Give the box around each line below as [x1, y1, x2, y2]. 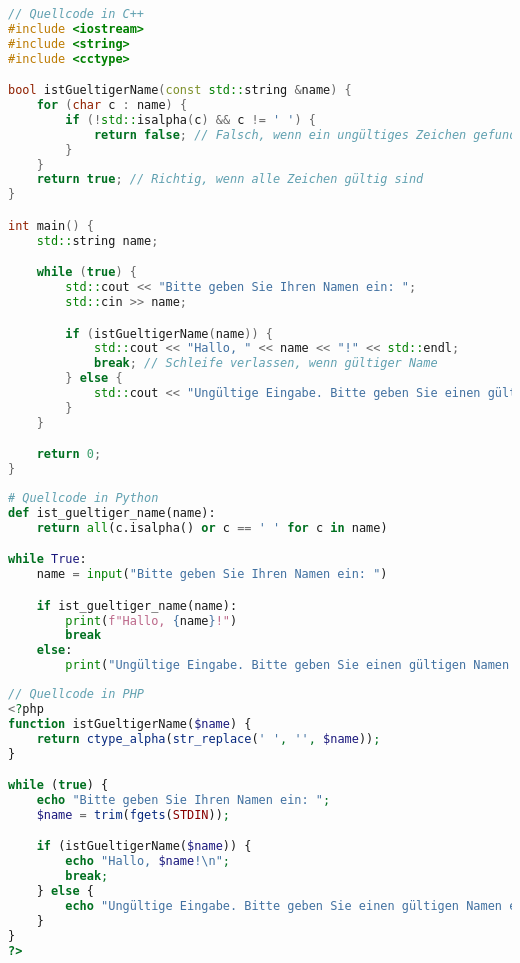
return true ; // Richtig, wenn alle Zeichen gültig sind [36, 172, 424, 187]
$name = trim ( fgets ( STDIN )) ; [36, 807, 231, 822]
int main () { [8, 218, 94, 233]
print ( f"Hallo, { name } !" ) [65, 613, 238, 628]
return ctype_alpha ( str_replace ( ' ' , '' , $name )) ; [36, 731, 381, 746]
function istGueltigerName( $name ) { [8, 716, 252, 731]
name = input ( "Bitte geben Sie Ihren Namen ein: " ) [36, 567, 388, 582]
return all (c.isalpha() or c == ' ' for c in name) [36, 520, 388, 535]
